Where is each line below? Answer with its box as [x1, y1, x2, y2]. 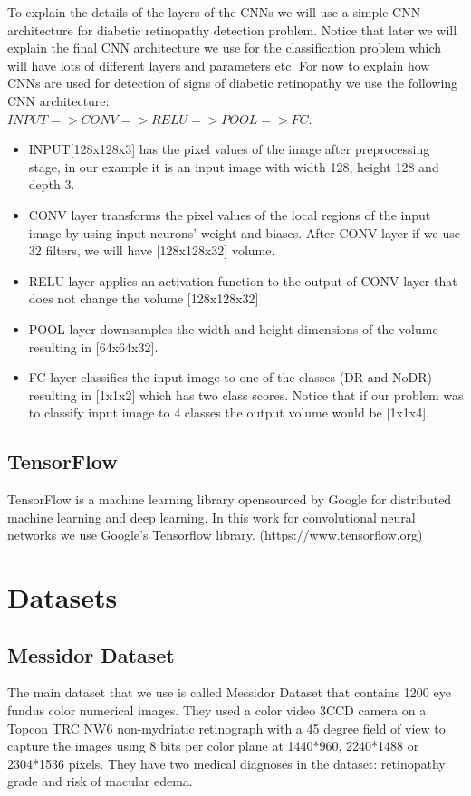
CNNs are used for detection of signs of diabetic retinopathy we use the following [7, 73, 458, 92]
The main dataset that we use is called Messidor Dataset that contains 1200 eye [7, 683, 451, 702]
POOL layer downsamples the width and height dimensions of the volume [28, 319, 438, 338]
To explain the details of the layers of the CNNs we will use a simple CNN [7, 3, 421, 21]
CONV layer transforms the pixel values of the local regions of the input [28, 205, 431, 224]
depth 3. [28, 175, 75, 194]
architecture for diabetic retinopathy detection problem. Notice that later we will [7, 20, 457, 39]
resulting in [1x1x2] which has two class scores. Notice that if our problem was [28, 385, 464, 404]
